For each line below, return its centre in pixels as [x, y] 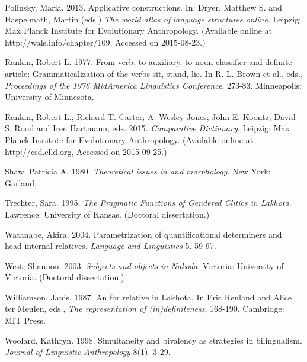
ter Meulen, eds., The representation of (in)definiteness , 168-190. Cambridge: [145, 308]
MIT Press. [25, 320]
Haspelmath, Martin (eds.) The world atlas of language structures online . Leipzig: [153, 19]
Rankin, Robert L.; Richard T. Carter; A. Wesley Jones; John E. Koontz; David [150, 116]
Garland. [21, 182]
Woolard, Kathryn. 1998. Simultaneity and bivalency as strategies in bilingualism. [153, 340]
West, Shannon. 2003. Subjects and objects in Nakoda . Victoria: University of [144, 265]
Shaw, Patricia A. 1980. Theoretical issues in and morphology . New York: [138, 171]
